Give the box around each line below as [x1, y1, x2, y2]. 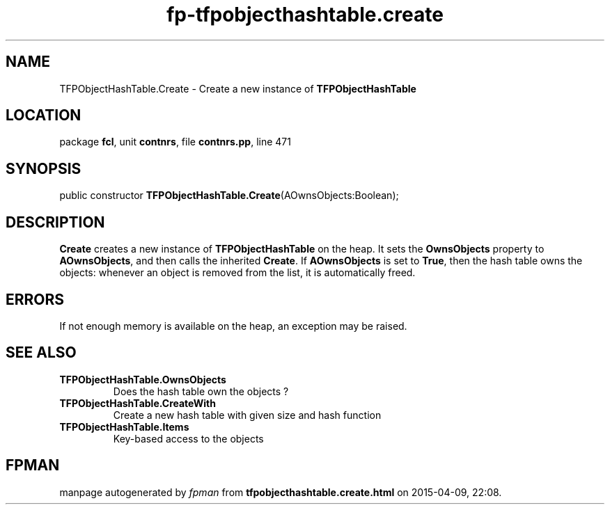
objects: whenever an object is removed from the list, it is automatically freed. [59, 266, 416, 279]
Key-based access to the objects [113, 432, 264, 445]
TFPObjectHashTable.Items [59, 420, 189, 433]
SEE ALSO [6, 344, 77, 362]
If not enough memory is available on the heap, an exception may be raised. [59, 319, 407, 332]
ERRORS [6, 290, 65, 308]
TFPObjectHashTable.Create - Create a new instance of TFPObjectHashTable [59, 82, 416, 95]
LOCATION [6, 106, 81, 125]
